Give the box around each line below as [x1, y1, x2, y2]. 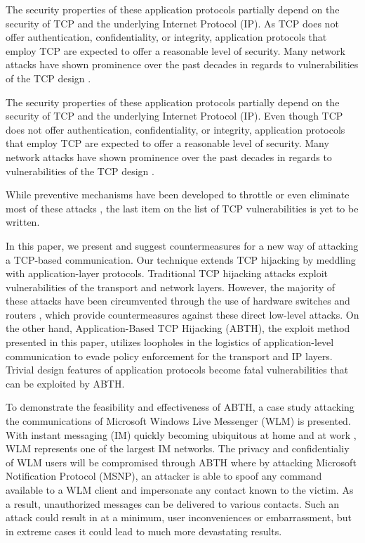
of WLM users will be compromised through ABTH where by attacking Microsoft [6, 454, 357, 469]
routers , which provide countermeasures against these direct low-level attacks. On [6, 307, 359, 321]
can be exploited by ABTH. [6, 376, 125, 390]
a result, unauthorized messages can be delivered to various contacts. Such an [6, 496, 340, 511]
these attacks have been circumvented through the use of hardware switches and [6, 293, 350, 308]
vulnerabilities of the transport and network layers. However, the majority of [6, 279, 336, 294]
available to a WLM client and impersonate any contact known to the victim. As [6, 483, 354, 497]
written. [6, 215, 40, 229]
